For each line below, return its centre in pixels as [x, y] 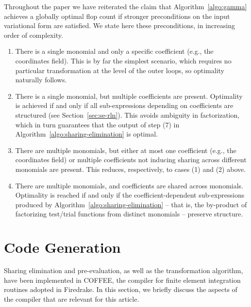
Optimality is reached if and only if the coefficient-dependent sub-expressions [130, 195]
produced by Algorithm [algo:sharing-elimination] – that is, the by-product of [131, 204]
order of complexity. [33, 35]
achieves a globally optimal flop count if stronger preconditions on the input [117, 16]
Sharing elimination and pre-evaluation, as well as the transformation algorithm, [124, 270]
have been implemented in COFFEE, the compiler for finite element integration [122, 280]
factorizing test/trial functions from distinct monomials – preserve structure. [129, 214]
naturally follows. [41, 80]
